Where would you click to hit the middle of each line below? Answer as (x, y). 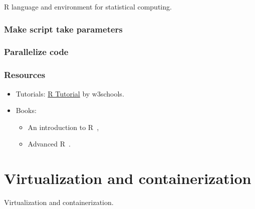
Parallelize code (36, 52)
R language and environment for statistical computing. (88, 6)
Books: (26, 110)
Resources (25, 75)
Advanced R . (49, 144)
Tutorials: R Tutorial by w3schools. (70, 93)
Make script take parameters (63, 29)
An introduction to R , (63, 127)
